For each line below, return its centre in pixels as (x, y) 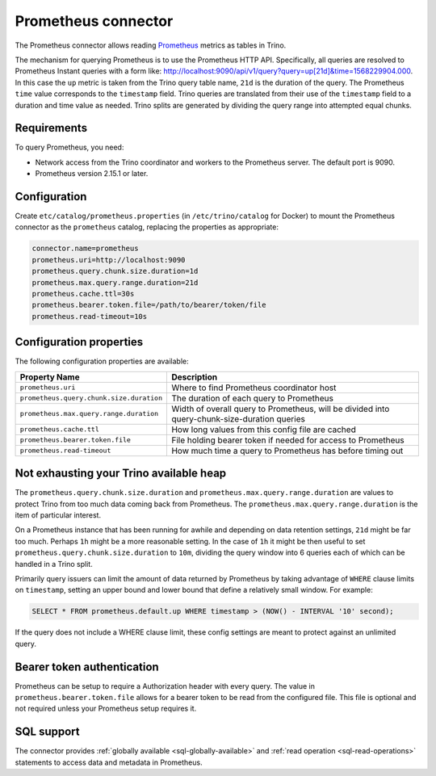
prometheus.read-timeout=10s (90, 316)
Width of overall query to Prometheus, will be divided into (280, 409)
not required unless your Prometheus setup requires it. (106, 709)
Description (194, 377)
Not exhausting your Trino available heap (121, 474)
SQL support (47, 732)
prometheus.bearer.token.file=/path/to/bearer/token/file (149, 305)
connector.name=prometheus (85, 249)
